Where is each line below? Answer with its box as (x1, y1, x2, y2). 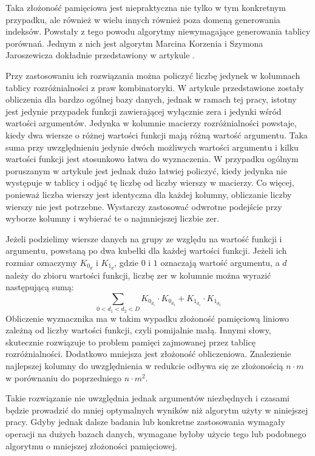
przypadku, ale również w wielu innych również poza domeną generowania (5, 13, 280, 26)
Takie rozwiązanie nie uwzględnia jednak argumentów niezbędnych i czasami (5, 392, 290, 404)
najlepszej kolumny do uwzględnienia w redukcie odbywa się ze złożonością (5, 359, 283, 372)
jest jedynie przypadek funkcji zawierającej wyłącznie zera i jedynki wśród (5, 104, 282, 117)
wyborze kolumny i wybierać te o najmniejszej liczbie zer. (5, 212, 220, 225)
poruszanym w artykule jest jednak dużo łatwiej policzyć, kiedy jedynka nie (5, 164, 287, 177)
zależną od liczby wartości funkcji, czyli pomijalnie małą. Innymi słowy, (5, 324, 271, 336)
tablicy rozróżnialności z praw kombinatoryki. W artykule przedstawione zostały (5, 81, 304, 94)
